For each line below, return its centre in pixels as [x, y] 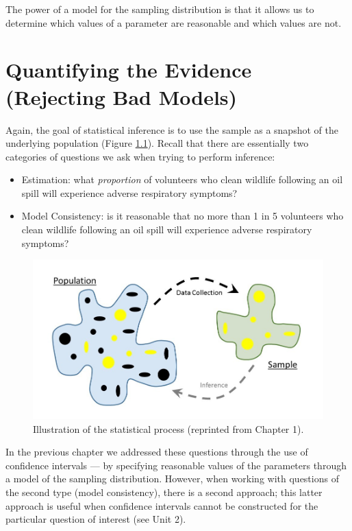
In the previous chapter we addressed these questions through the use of [157, 452]
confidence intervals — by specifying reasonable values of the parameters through [176, 465]
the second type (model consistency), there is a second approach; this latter [164, 492]
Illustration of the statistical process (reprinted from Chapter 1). [168, 428]
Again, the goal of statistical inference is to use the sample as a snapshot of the [172, 129]
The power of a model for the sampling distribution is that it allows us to [160, 9]
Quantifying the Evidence [129, 70]
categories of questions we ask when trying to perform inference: [140, 156]
